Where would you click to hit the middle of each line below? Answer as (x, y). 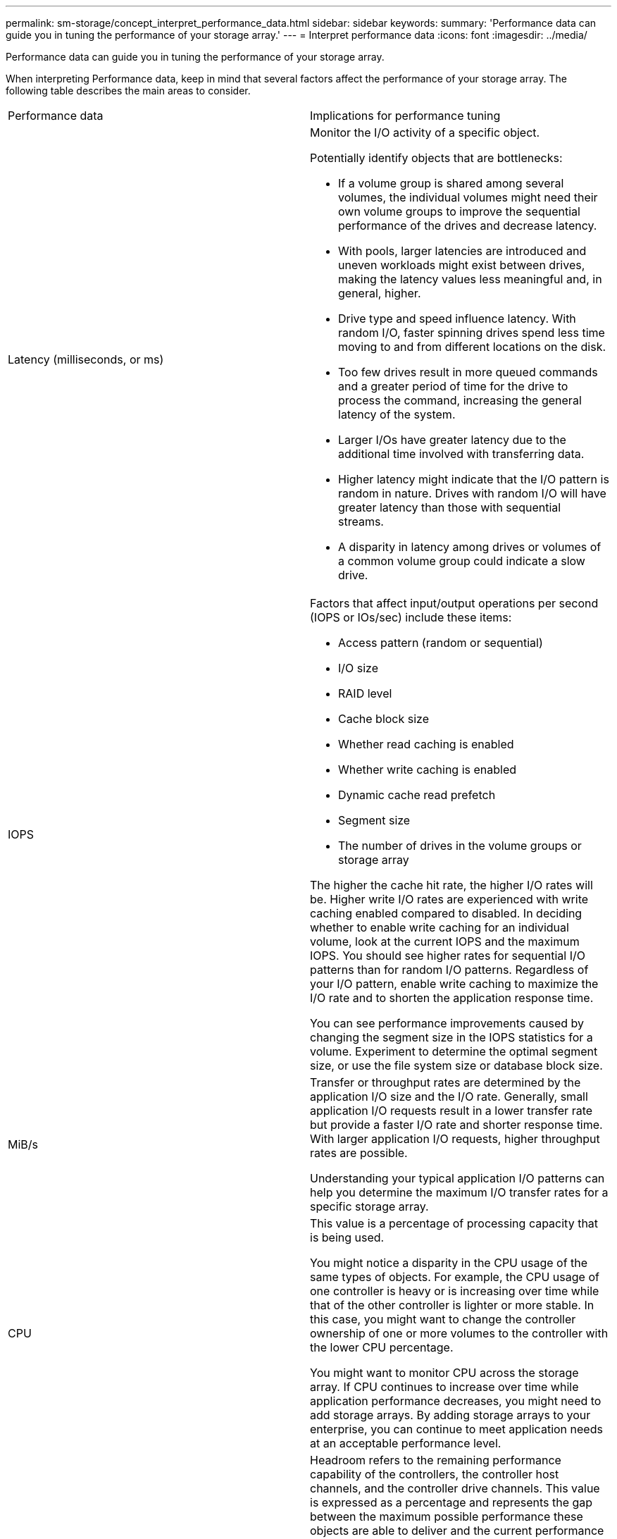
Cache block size (384, 719)
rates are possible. (359, 1153)
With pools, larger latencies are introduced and (462, 251)
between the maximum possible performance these (447, 1516)
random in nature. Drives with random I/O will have (472, 493)
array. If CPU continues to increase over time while (444, 1387)
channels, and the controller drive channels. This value (455, 1488)
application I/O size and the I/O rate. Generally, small (449, 1096)
